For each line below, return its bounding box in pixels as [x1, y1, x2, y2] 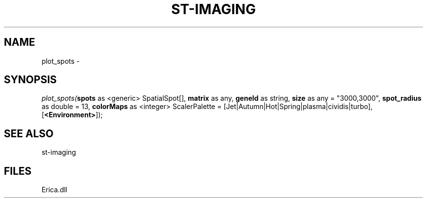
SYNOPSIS [4, 73, 57, 86]
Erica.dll [41, 185, 67, 194]
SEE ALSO [4, 127, 54, 140]
